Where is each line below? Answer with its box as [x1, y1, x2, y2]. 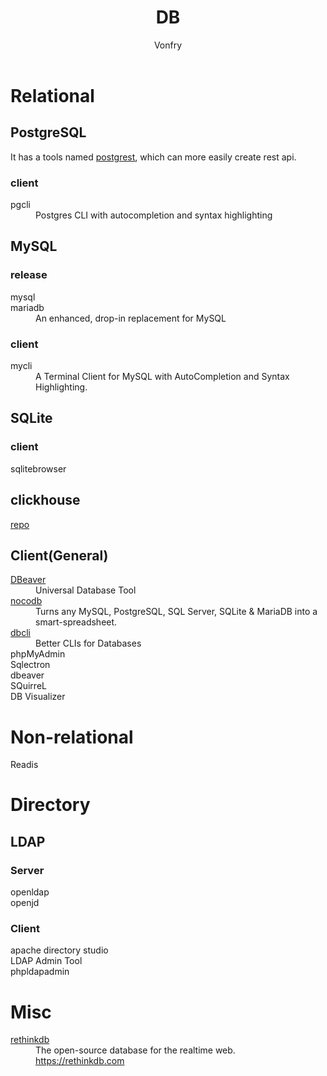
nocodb [10, 595, 43, 607]
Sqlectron [10, 659, 51, 671]
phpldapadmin [10, 966, 70, 978]
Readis [10, 759, 39, 771]
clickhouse [10, 492, 81, 509]
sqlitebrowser [10, 462, 67, 475]
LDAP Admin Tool [10, 955, 83, 967]
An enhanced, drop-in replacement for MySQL [35, 312, 227, 324]
